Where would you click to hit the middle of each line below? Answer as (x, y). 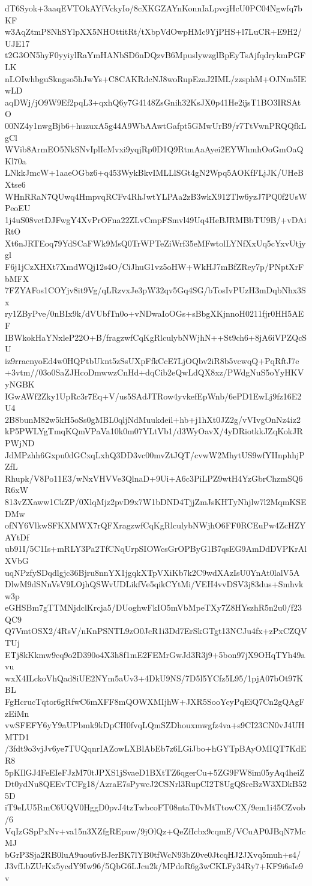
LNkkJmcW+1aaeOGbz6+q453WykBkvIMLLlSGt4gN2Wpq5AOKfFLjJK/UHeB (154, 172)
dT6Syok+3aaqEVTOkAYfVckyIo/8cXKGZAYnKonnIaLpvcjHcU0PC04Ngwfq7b (154, 8)
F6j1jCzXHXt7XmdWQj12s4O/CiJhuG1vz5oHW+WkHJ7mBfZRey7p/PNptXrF (154, 267)
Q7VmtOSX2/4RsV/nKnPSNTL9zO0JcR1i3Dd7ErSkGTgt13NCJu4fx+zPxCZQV (156, 631)
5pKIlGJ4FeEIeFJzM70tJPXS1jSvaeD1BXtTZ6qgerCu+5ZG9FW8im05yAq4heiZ (155, 772)
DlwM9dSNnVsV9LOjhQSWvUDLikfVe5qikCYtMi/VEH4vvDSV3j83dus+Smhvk (154, 584)
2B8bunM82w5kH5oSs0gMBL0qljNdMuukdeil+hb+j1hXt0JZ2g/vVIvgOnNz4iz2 (153, 419)
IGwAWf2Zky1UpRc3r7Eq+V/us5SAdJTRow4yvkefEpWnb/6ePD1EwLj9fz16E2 (153, 396)
